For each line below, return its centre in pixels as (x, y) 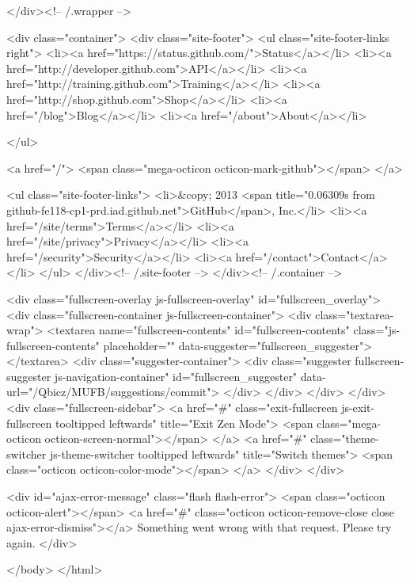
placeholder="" (139, 345)
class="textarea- (355, 314)
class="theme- (345, 438)
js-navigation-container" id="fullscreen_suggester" (176, 376)
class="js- (377, 330)
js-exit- (358, 408)
